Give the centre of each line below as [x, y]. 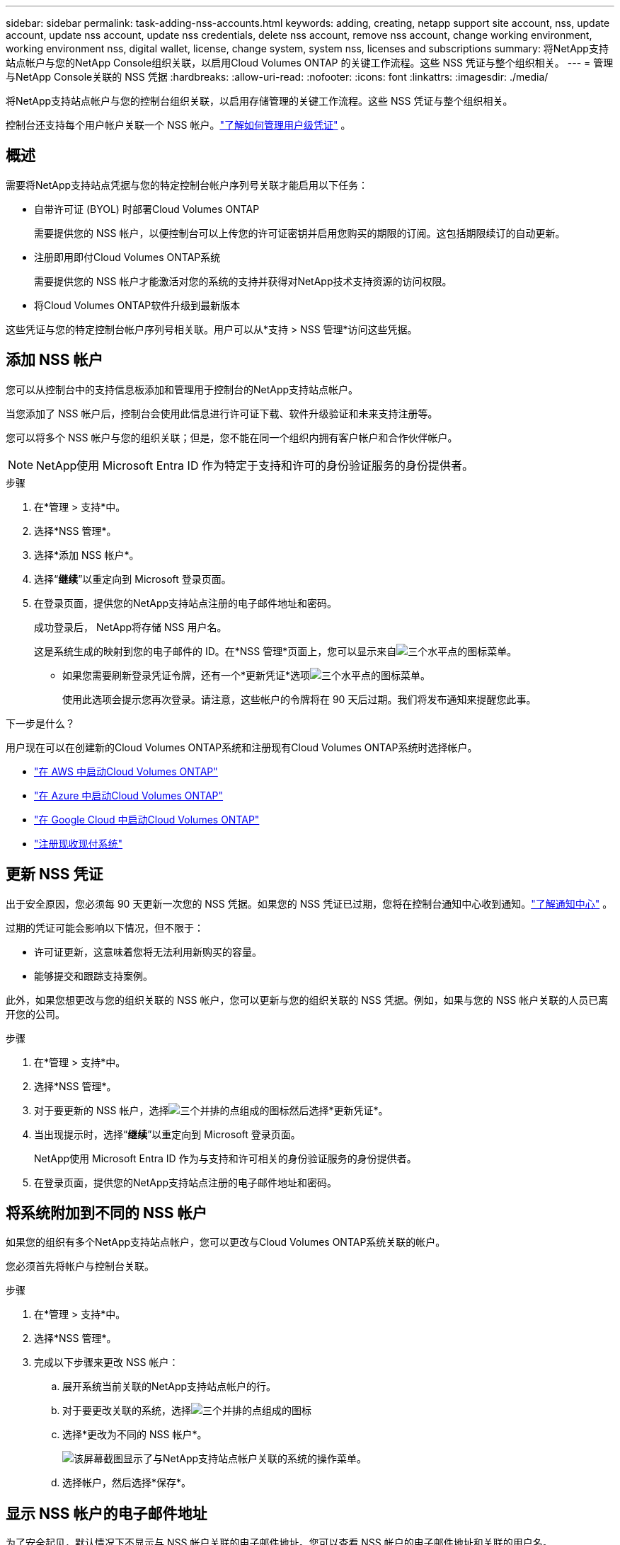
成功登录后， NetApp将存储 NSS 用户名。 [131, 627]
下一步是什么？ [40, 723]
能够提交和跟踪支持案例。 [93, 976]
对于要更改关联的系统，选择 [127, 1411]
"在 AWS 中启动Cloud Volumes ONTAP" [126, 771]
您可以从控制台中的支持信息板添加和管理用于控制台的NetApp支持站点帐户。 [182, 389]
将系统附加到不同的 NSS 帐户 [107, 1213]
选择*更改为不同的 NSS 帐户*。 [135, 1435]
